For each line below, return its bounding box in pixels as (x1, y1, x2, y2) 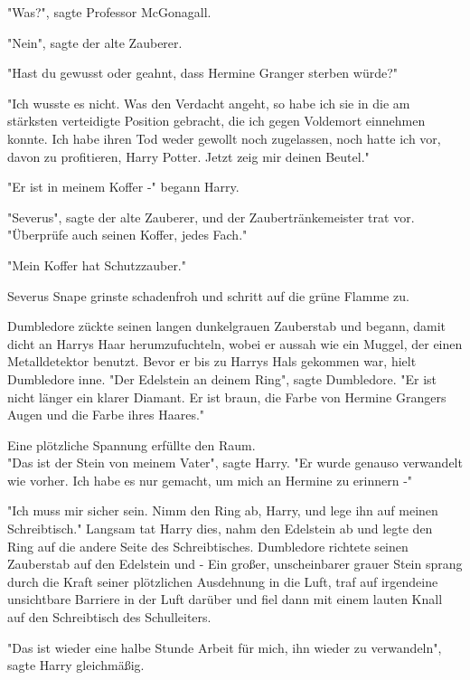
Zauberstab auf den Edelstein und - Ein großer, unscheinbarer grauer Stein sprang (7, 554, 463, 573)
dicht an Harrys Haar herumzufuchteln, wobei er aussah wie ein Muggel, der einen (7, 334, 463, 353)
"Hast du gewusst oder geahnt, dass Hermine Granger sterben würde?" (7, 63, 399, 82)
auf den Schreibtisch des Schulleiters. (7, 608, 211, 627)
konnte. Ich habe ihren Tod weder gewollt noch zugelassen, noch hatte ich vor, (7, 128, 441, 147)
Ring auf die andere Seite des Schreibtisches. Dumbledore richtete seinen (7, 536, 409, 555)
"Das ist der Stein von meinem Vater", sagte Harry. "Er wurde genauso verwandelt (7, 453, 463, 472)
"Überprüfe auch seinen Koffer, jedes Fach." (7, 225, 248, 244)
